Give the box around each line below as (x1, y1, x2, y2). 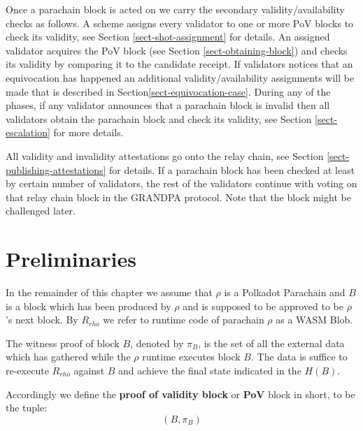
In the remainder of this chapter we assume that (6, 285, 213, 300)
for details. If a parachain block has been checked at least (109, 162, 355, 177)
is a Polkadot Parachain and (224, 285, 346, 300)
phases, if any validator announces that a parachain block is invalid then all (6, 98, 330, 112)
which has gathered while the (6, 349, 131, 364)
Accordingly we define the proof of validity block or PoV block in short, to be (6, 386, 355, 401)
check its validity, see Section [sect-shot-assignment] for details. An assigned (6, 29, 330, 44)
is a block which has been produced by (6, 298, 171, 313)
